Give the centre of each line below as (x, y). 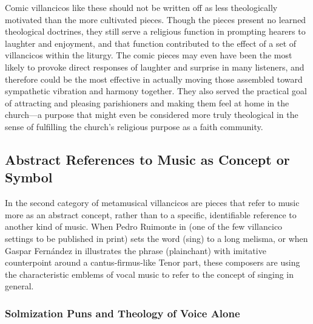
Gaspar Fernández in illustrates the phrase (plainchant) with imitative (136, 250)
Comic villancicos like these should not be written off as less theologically (141, 7)
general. (19, 286)
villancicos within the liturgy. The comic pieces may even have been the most (149, 55)
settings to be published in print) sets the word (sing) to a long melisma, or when (156, 238)
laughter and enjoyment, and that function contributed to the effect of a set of (151, 43)
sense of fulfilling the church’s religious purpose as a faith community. (134, 126)
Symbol (29, 177)
